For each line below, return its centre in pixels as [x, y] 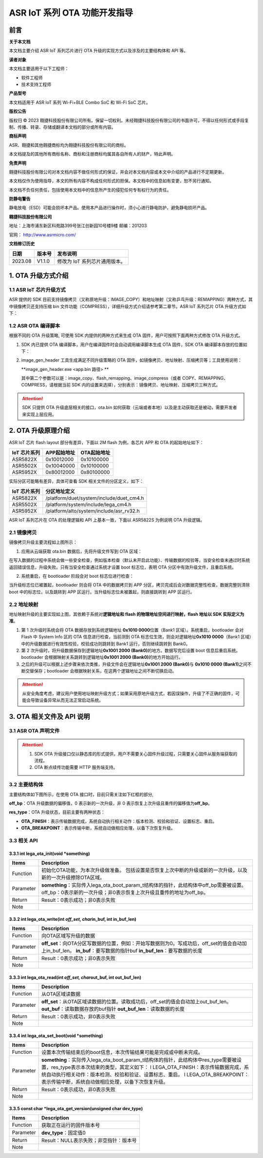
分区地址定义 [60, 491]
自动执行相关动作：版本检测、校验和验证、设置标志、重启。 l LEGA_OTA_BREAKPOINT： [148, 1075]
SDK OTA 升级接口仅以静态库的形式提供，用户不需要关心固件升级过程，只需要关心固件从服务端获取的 [136, 753]
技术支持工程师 [36, 84]
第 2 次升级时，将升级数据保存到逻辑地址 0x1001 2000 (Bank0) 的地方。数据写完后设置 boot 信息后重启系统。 [131, 650]
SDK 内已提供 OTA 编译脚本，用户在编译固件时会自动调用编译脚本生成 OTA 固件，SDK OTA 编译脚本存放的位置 [132, 345]
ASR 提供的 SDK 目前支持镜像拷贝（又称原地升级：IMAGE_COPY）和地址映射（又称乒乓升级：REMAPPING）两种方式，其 [131, 300]
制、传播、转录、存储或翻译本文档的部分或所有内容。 [62, 127]
